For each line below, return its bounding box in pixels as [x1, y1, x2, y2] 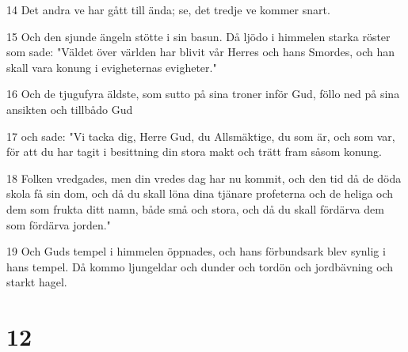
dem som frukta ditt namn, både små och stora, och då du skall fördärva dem [6, 200, 384, 217]
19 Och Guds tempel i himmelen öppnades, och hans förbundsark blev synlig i [6, 243, 386, 259]
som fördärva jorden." [6, 216, 111, 233]
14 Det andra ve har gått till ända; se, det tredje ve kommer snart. [6, 2, 330, 17]
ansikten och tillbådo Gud [6, 100, 133, 117]
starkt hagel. [6, 274, 67, 290]
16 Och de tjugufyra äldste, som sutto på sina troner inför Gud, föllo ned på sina [6, 85, 400, 102]
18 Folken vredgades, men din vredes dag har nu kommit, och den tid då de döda [6, 169, 402, 186]
